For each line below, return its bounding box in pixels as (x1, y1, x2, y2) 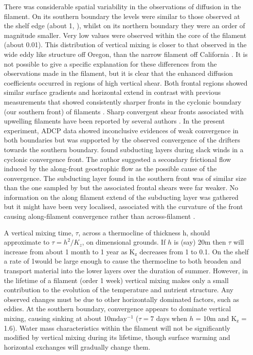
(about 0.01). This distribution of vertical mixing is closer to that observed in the (4, 39, 247, 50)
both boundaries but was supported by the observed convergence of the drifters (4, 135, 240, 145)
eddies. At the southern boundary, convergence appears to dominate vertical (4, 303, 231, 314)
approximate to (4, 237, 50, 247)
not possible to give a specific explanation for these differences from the (4, 58, 217, 69)
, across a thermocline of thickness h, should (78, 227, 210, 237)
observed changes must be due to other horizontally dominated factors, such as (4, 294, 239, 304)
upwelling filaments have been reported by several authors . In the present (4, 116, 225, 126)
